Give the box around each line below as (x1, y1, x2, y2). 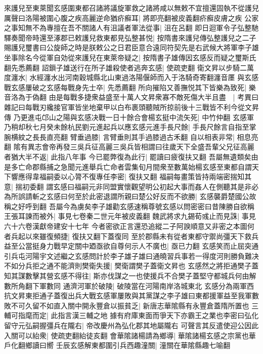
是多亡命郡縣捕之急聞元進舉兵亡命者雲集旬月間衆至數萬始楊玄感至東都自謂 (4, 161, 252, 172)
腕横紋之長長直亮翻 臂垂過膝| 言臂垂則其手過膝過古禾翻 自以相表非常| (4, 131, 235, 142)
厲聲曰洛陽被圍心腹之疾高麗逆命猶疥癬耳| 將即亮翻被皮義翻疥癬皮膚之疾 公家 (4, 12, 259, 23)
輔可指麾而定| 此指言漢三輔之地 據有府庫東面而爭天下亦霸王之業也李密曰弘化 (4, 310, 259, 321)
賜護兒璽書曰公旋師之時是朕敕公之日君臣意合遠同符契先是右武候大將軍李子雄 (4, 42, 259, 53)
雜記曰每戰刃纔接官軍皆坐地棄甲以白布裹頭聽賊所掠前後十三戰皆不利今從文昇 (4, 101, 259, 112)
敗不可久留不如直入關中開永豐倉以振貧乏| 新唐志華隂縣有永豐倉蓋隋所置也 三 (4, 300, 259, 310)
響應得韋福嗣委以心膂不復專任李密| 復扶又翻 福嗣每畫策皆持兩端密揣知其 (11, 171, 252, 182)
